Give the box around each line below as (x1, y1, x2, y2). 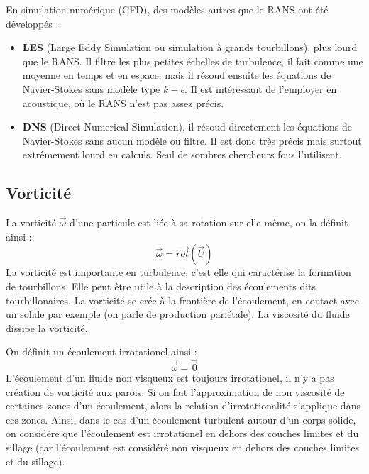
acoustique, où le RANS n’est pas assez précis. (22, 95, 224, 110)
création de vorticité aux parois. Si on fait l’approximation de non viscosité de (6, 384, 345, 399)
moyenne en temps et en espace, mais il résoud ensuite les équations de (22, 67, 331, 82)
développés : (6, 16, 59, 31)
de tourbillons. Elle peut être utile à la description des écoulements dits (6, 278, 316, 293)
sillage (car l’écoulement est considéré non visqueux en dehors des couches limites (6, 440, 360, 455)
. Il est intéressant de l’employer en (184, 81, 337, 96)
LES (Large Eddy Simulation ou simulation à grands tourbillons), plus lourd (22, 40, 358, 55)
